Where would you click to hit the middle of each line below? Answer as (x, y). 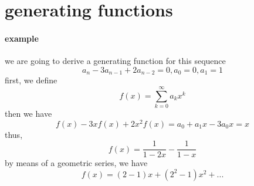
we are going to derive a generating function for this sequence (115, 61)
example (22, 38)
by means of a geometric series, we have (76, 163)
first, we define (31, 80)
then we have (28, 113)
